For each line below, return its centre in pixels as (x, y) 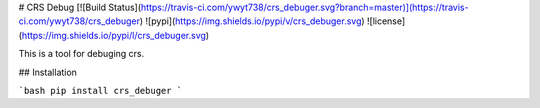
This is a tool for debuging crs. (81, 54)
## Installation (47, 72)
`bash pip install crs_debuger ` (100, 90)
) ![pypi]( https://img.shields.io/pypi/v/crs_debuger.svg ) (252, 21)
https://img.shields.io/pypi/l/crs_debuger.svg (114, 35)
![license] (386, 21)
